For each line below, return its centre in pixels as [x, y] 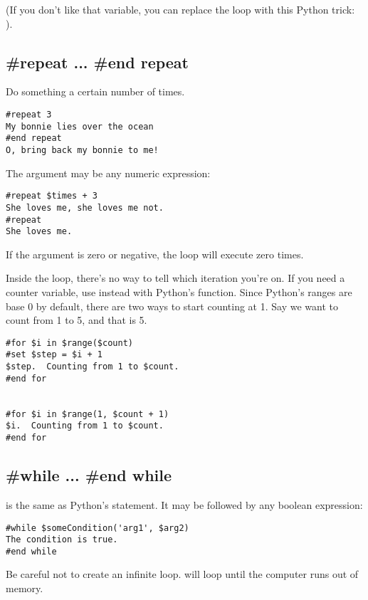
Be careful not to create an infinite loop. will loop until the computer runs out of [182, 574]
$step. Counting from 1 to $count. [93, 367]
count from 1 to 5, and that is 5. [77, 320]
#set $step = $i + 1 [54, 355]
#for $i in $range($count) [69, 343]
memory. [25, 588]
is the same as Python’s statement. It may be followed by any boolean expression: [184, 504]
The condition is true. [62, 540]
